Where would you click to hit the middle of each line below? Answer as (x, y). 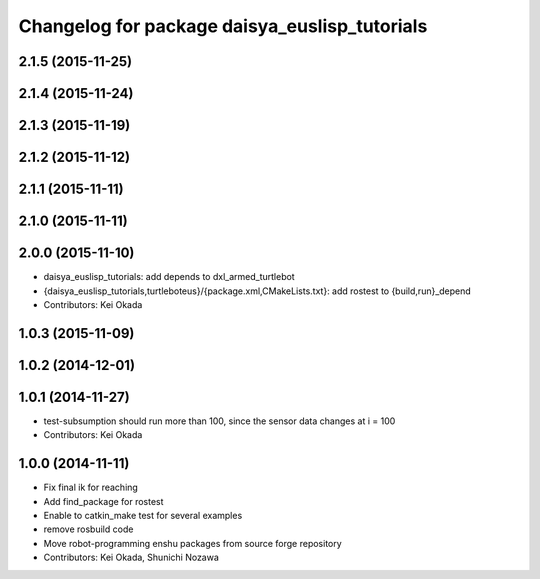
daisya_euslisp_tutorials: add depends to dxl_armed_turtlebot (169, 277)
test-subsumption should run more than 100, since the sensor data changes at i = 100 (219, 421)
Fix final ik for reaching (91, 487)
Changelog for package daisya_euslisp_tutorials (223, 26)
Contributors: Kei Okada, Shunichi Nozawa (131, 557)
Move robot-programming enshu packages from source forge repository (192, 543)
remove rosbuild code (88, 529)
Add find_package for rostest (103, 501)
